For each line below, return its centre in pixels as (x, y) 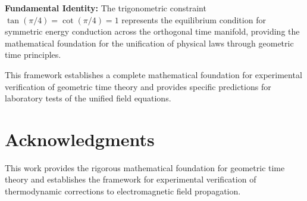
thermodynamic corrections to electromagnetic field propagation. (123, 191)
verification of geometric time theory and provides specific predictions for (138, 86)
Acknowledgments (80, 139)
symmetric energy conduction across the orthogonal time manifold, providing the (152, 31)
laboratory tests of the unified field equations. (88, 98)
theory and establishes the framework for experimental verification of (131, 179)
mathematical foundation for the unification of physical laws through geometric (149, 43)
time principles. (33, 55)
